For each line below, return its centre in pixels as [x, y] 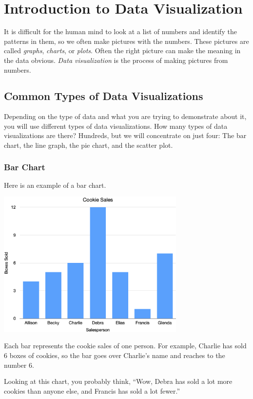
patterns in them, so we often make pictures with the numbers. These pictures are [126, 41]
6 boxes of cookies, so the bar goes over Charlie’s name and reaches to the [115, 355]
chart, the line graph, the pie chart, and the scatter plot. [88, 145]
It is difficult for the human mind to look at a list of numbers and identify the [120, 31]
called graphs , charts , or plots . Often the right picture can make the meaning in [122, 50]
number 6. [19, 365]
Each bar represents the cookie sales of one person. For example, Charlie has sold [125, 346]
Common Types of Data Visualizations [104, 96]
